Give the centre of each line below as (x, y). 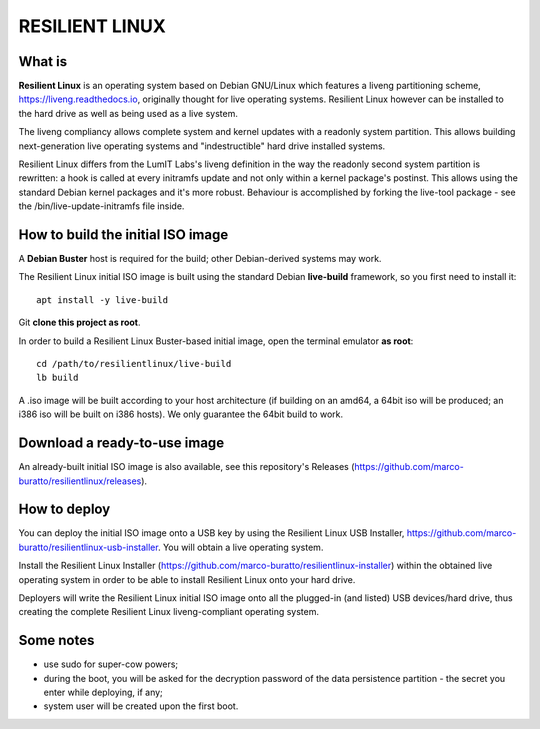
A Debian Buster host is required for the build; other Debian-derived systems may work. (200, 259)
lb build (57, 378)
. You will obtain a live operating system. (240, 547)
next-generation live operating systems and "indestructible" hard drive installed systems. (202, 146)
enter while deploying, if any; (103, 692)
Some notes (56, 640)
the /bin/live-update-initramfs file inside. (101, 206)
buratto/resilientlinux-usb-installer (88, 547)
